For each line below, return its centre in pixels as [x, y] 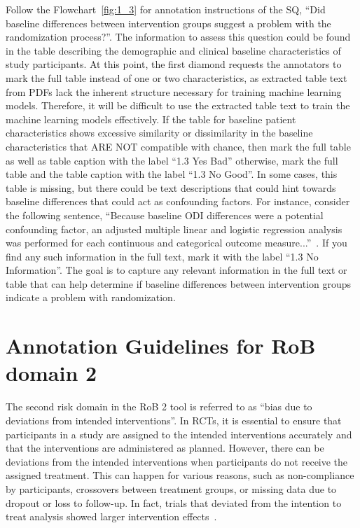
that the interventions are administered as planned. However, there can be [165, 448]
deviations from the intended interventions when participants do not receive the [177, 461]
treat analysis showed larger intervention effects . [111, 516]
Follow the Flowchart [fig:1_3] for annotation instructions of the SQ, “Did [166, 9]
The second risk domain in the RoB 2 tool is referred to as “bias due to [159, 407]
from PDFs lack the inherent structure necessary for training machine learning [174, 91]
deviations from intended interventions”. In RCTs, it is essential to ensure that [174, 420]
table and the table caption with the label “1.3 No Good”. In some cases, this [172, 174]
